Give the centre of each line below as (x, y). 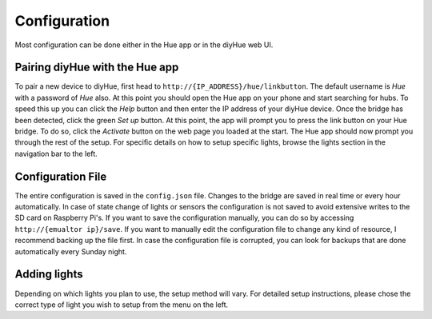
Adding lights (49, 275)
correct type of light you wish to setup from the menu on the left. (122, 305)
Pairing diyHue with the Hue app (97, 68)
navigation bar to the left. (56, 154)
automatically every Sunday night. (71, 251)
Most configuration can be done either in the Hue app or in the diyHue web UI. (144, 45)
